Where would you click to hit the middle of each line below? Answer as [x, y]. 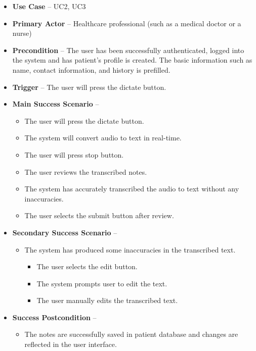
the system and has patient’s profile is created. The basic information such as [132, 60]
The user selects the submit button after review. [99, 215]
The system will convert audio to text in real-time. [103, 138]
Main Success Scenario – [56, 104]
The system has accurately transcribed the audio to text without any [132, 189]
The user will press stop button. [74, 154]
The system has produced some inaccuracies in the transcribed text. [130, 249]
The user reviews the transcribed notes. [86, 171]
